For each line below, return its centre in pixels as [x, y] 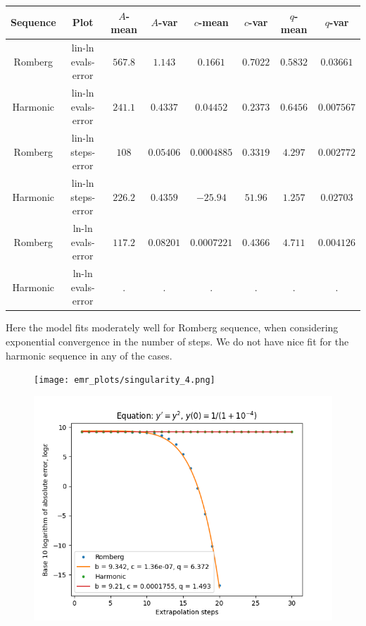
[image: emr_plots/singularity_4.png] [125, 380]
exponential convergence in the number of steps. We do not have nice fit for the [177, 341]
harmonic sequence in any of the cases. [89, 355]
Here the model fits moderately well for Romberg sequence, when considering [172, 327]
